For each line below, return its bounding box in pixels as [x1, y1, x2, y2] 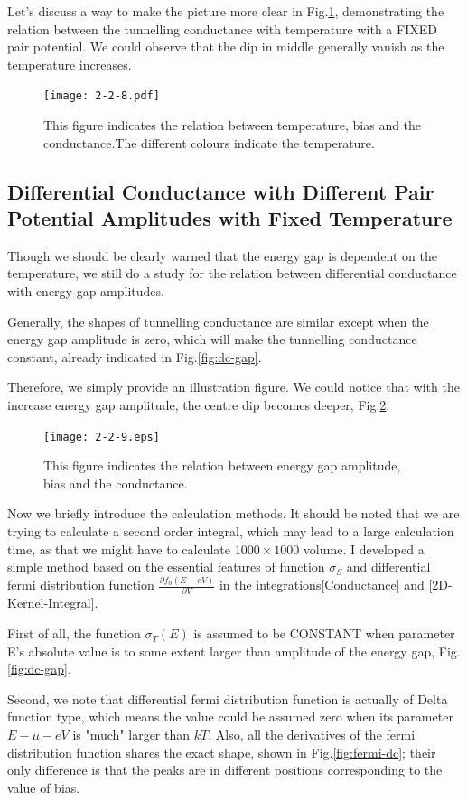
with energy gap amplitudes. [7, 282, 164, 300]
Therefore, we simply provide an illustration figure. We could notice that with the [7, 377, 460, 396]
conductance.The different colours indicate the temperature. [43, 133, 375, 152]
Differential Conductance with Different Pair [7, 177, 434, 205]
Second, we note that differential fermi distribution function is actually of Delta [7, 689, 448, 708]
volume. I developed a [303, 539, 425, 558]
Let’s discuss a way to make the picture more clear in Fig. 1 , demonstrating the [7, 2, 444, 20]
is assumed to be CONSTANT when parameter [193, 624, 455, 643]
